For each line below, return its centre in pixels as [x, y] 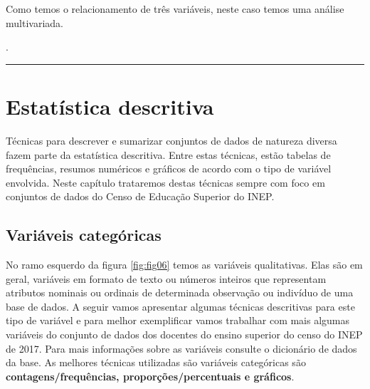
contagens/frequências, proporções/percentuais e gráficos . [150, 376]
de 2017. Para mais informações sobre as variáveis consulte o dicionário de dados [181, 348]
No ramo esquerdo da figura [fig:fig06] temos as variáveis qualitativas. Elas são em [184, 265]
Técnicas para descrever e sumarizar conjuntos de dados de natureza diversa [171, 140]
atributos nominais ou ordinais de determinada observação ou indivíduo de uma [180, 292]
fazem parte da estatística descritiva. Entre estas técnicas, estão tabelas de [168, 154]
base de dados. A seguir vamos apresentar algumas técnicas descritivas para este [180, 306]
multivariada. [35, 22]
